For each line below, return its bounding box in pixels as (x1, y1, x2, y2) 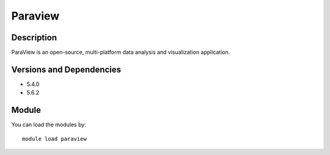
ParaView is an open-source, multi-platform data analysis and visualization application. (11, 49, 230, 56)
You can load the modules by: (11, 121, 87, 128)
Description (11, 32, 57, 43)
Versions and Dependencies (11, 64, 122, 74)
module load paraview (22, 135, 87, 142)
